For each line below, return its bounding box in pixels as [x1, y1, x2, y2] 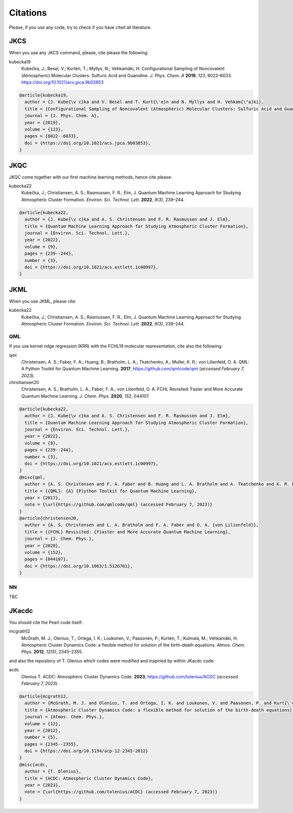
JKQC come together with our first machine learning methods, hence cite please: [9, 174, 172, 180]
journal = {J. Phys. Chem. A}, [24, 113, 100, 119]
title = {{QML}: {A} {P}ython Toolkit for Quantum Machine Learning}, [24, 488, 197, 494]
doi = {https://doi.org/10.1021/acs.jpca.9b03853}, [24, 140, 151, 146]
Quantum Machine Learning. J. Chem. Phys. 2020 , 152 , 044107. [21, 393, 150, 399]
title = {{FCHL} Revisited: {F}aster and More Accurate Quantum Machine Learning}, [24, 529, 230, 534]
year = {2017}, [24, 495, 61, 500]
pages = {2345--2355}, [24, 741, 79, 747]
